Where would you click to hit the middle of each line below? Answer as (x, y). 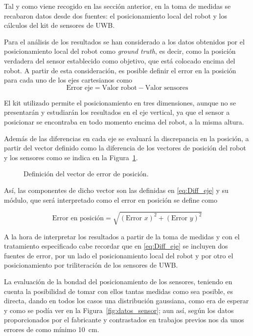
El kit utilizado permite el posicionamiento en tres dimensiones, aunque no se (120, 102)
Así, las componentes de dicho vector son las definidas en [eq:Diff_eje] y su (116, 190)
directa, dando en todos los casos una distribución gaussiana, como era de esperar (126, 301)
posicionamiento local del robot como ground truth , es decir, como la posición (120, 51)
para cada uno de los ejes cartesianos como (68, 80)
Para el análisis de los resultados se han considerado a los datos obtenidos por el (124, 41)
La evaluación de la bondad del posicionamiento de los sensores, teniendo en (118, 282)
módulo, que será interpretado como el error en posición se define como (111, 199)
